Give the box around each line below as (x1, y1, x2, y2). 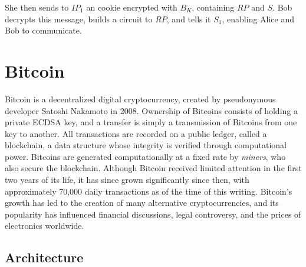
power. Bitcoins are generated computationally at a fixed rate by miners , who (5, 150, 286, 162)
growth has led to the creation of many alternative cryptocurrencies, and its (5, 196, 279, 209)
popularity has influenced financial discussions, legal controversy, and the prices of (5, 208, 301, 220)
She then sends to (5, 1, 69, 13)
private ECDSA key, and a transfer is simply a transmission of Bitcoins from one (5, 116, 297, 128)
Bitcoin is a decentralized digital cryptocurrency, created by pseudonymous (5, 92, 276, 105)
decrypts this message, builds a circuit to (5, 12, 153, 25)
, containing (192, 1, 235, 13)
